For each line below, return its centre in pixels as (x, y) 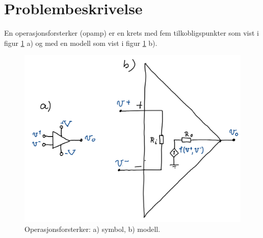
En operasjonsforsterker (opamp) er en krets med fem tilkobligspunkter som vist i (131, 33)
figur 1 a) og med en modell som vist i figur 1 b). (81, 43)
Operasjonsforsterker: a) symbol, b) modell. (93, 229)
